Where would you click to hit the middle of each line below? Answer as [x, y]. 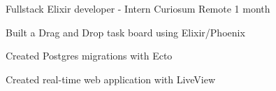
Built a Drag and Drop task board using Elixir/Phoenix [125, 32]
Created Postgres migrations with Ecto [89, 56]
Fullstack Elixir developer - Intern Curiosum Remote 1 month [138, 8]
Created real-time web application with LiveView [111, 79]
